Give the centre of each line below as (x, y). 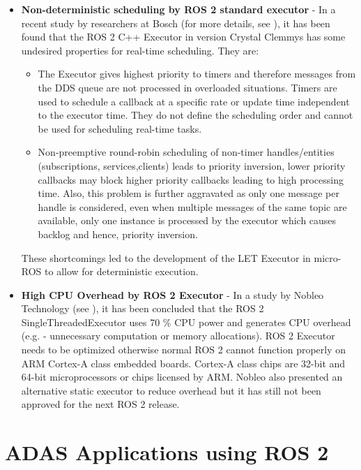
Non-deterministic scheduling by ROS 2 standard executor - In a (178, 9)
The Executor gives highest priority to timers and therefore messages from (197, 74)
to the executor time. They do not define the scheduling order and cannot (195, 115)
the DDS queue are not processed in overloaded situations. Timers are (187, 87)
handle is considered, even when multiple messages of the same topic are (192, 206)
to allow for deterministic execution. (122, 271)
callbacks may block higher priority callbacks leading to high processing (191, 179)
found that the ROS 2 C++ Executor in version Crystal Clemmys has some (183, 37)
